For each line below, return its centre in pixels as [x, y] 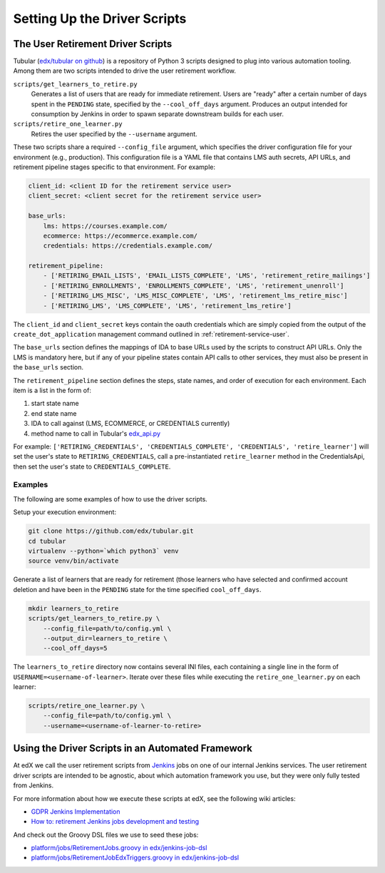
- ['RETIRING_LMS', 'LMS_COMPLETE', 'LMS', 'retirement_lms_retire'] [167, 306]
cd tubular [47, 541]
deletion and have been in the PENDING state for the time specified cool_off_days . [137, 589]
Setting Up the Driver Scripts [100, 19]
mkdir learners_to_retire [73, 608]
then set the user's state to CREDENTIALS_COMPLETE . [92, 466]
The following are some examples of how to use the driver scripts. [111, 499]
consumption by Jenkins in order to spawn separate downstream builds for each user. [158, 114]
